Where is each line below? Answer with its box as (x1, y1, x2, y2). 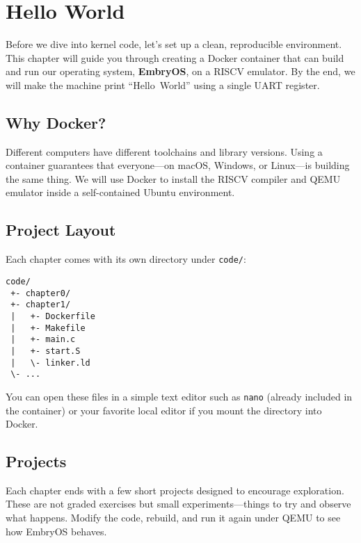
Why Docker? (6, 111, 106, 133)
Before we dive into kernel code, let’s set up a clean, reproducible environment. (6, 37, 342, 51)
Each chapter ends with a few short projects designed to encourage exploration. (6, 483, 344, 497)
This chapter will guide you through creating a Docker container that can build (6, 50, 344, 65)
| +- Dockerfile (10, 311, 95, 321)
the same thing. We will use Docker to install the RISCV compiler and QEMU (6, 171, 341, 186)
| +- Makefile (10, 323, 86, 333)
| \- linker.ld (10, 357, 90, 368)
